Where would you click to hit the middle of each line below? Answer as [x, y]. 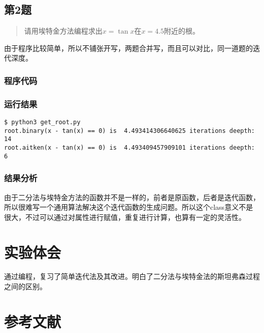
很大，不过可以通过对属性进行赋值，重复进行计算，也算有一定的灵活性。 [125, 217]
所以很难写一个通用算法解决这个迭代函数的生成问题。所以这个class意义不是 [129, 207]
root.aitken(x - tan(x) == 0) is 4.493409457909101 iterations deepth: [129, 148]
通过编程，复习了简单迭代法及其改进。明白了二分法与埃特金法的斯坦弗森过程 [132, 276]
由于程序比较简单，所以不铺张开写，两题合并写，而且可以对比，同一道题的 [128, 48]
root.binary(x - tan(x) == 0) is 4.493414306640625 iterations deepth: [129, 131]
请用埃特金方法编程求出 [63, 31]
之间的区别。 [25, 286]
